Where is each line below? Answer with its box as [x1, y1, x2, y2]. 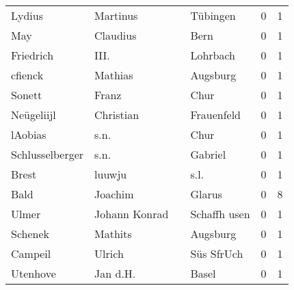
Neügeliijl [11, 107, 56, 122]
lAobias [11, 127, 46, 142]
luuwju [94, 166, 127, 182]
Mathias [94, 67, 133, 83]
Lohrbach [190, 47, 235, 63]
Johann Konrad [94, 206, 169, 222]
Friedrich [11, 47, 54, 63]
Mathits [94, 226, 132, 241]
